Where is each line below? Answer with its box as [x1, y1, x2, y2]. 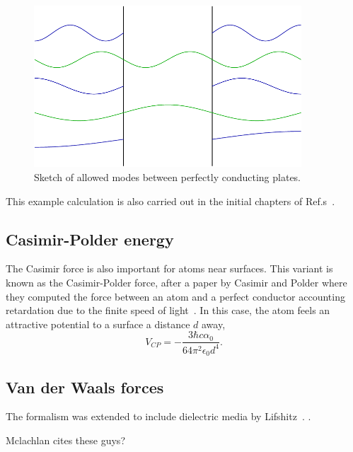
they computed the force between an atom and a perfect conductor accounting [6, 289, 345, 303]
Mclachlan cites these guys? [6, 432, 125, 447]
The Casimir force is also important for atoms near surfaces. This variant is [6, 261, 333, 276]
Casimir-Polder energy [6, 228, 174, 250]
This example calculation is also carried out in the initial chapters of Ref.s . [6, 193, 335, 208]
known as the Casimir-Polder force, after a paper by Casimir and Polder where [6, 274, 347, 289]
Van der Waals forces [6, 376, 164, 398]
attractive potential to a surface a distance [6, 316, 190, 331]
